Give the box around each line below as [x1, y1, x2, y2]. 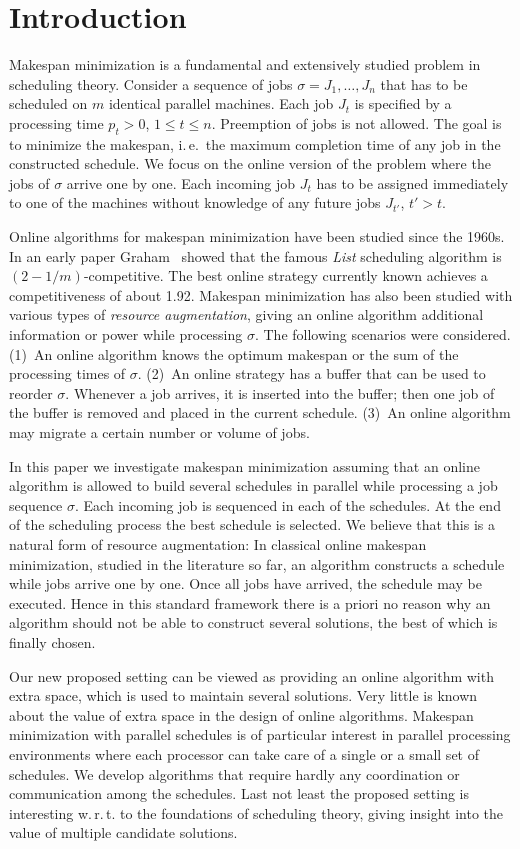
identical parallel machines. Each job [108, 93, 334, 114]
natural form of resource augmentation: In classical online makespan [9, 533, 427, 554]
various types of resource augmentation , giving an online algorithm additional [9, 304, 484, 325]
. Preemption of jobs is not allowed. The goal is [211, 112, 502, 133]
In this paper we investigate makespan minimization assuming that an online [9, 455, 480, 476]
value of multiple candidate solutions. [9, 822, 238, 843]
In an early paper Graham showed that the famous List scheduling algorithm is [9, 245, 502, 266]
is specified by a [354, 93, 452, 114]
